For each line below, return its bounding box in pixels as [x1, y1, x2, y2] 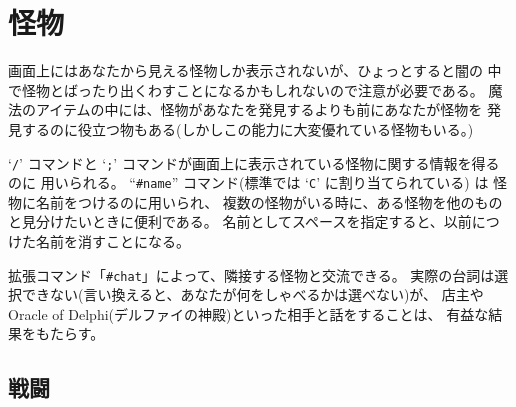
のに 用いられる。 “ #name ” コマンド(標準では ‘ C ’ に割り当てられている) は [8, 172, 489, 193]
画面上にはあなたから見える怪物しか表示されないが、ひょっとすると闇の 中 [8, 60, 502, 81]
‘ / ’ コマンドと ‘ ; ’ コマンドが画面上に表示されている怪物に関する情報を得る [8, 152, 500, 173]
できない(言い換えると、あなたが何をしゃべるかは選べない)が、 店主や [21, 284, 484, 305]
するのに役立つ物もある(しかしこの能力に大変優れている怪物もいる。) [21, 118, 474, 139]
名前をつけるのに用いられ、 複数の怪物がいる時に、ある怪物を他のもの [35, 191, 503, 212]
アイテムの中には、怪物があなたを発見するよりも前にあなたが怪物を [35, 99, 483, 120]
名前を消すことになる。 [35, 231, 190, 251]
